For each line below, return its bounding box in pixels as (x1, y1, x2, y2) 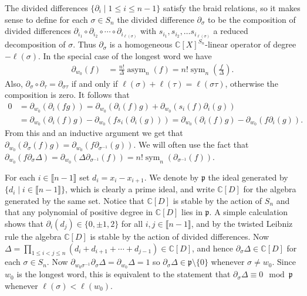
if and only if (71, 77, 118, 89)
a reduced (213, 25, 248, 37)
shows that (5, 217, 43, 230)
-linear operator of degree (205, 38, 296, 50)
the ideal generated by (208, 171, 288, 183)
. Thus (73, 38, 96, 50)
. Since (272, 256, 296, 268)
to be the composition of (208, 13, 296, 25)
